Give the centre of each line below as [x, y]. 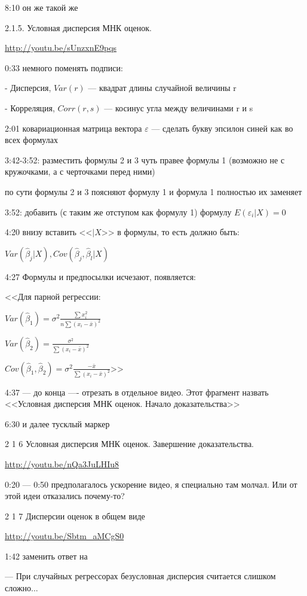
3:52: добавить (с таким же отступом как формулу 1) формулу [118, 212]
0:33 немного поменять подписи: [64, 67]
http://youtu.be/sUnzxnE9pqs [61, 48]
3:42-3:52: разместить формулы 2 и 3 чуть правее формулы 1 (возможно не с [145, 159]
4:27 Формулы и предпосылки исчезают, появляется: [101, 276]
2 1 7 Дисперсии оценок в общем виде [75, 516]
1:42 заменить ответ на [46, 556]
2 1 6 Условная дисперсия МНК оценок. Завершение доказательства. [129, 444]
